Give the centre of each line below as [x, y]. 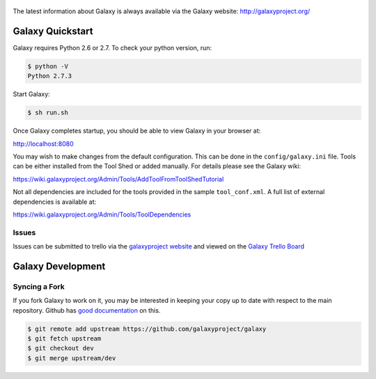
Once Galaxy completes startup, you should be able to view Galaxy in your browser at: [137, 131]
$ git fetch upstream [64, 339]
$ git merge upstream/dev [72, 358]
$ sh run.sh [48, 113]
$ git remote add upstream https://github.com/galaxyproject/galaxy [147, 329]
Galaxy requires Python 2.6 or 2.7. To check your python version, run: [112, 47]
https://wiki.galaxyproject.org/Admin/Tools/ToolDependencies [102, 214]
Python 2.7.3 [50, 76]
